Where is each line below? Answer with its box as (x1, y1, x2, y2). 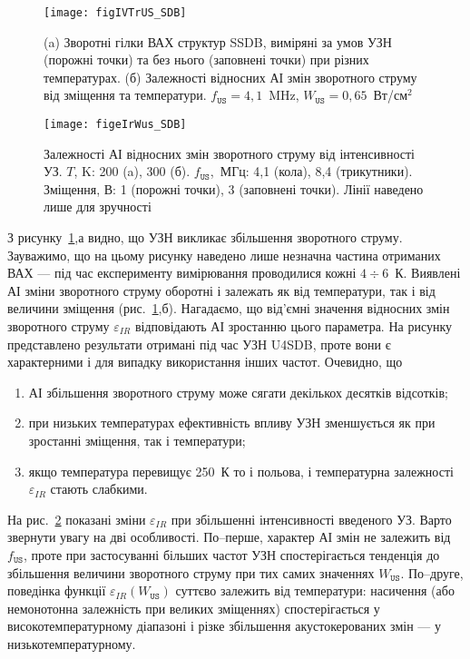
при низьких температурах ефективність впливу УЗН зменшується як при (28, 413, 436, 432)
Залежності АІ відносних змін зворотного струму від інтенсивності (44, 143, 415, 162)
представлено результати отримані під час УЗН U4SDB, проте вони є (7, 334, 391, 353)
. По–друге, (400, 563, 464, 582)
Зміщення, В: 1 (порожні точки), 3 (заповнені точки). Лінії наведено (44, 179, 424, 198)
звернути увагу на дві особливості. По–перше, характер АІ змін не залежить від (7, 527, 451, 546)
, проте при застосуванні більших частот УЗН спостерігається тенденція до (23, 545, 440, 564)
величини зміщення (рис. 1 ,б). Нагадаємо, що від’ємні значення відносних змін (7, 299, 450, 318)
